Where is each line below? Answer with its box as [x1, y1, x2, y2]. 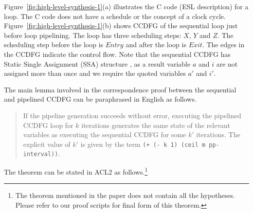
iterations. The [196, 129, 240, 140]
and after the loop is [126, 39, 186, 50]
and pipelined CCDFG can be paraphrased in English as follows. [4, 94, 197, 104]
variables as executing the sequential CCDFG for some [23, 129, 186, 140]
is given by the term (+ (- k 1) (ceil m [80, 139, 206, 149]
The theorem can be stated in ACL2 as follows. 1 [4, 165, 148, 177]
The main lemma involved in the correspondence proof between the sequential [4, 84, 236, 94]
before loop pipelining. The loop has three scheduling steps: [4, 30, 181, 40]
